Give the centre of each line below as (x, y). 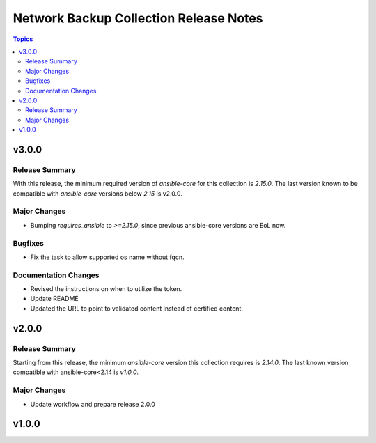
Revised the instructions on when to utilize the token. (106, 289)
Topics (23, 39)
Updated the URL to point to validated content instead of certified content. (137, 308)
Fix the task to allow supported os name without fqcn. (107, 257)
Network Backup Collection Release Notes (138, 18)
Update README (55, 299)
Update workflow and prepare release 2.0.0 (93, 404)
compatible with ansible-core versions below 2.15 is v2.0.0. (97, 193)
